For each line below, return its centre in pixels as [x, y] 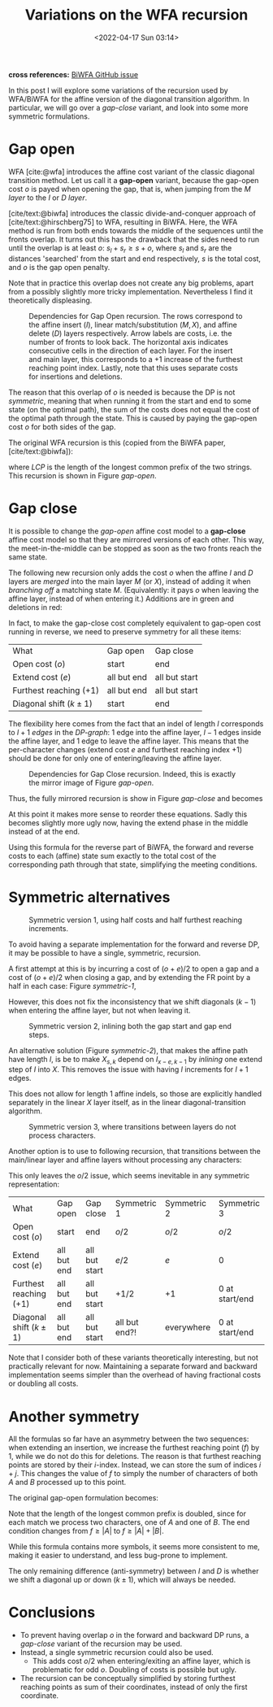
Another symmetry [74, 1416]
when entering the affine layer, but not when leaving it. [100, 1010]
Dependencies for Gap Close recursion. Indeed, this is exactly [132, 773]
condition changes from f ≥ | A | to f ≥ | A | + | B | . [86, 1531]
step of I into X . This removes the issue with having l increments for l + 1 [128, 1069]
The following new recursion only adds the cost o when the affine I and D [131, 573]
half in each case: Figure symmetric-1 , [72, 986]
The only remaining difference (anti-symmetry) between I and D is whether [134, 1571]
